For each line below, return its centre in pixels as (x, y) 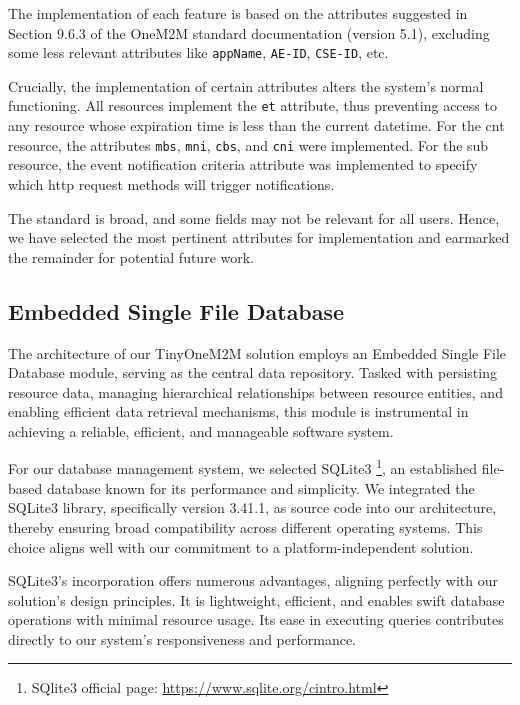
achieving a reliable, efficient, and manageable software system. (201, 430)
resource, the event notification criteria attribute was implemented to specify (243, 164)
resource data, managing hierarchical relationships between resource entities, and (255, 391)
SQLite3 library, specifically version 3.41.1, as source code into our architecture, (252, 507)
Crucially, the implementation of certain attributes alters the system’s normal (246, 85)
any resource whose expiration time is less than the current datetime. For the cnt (256, 125)
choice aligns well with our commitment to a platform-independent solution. (241, 546)
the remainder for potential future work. (131, 256)
